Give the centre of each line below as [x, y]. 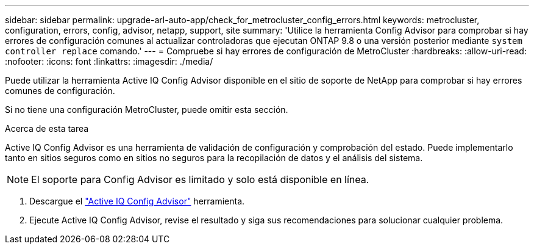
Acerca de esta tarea [47, 128]
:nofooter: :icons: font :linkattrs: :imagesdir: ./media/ [109, 61]
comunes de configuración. [60, 91]
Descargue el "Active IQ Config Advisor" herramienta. [137, 201]
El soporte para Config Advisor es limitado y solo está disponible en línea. [200, 179]
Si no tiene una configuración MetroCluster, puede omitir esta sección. [147, 110]
